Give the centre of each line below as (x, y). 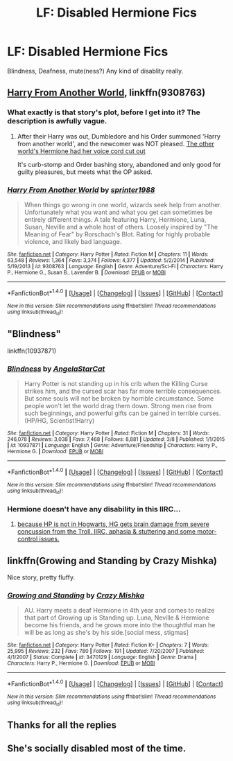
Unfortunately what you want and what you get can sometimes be (118, 212)
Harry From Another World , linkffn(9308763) (106, 93)
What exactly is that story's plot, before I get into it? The (104, 112)
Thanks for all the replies (62, 725)
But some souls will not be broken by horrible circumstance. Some (119, 399)
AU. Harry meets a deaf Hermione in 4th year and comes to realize (119, 611)
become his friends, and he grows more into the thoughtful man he (120, 625)
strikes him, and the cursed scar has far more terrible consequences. (123, 391)
